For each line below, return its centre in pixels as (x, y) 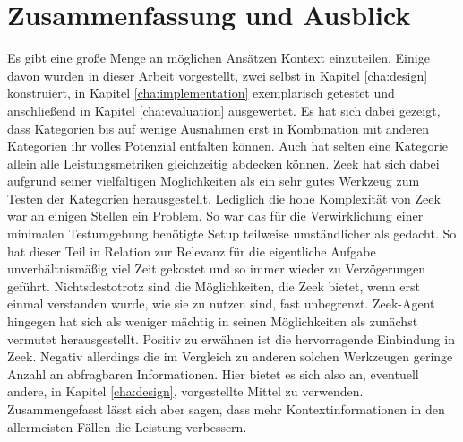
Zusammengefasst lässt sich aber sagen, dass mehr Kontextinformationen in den (226, 409)
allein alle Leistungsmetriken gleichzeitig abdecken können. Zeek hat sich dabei (223, 163)
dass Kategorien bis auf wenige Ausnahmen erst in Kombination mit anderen (219, 128)
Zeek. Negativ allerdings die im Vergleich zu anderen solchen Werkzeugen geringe (230, 356)
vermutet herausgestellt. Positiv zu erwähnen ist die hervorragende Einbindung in (231, 338)
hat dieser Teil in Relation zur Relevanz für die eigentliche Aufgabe (192, 251)
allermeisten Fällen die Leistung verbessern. (127, 426)
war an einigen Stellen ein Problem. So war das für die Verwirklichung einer (215, 216)
